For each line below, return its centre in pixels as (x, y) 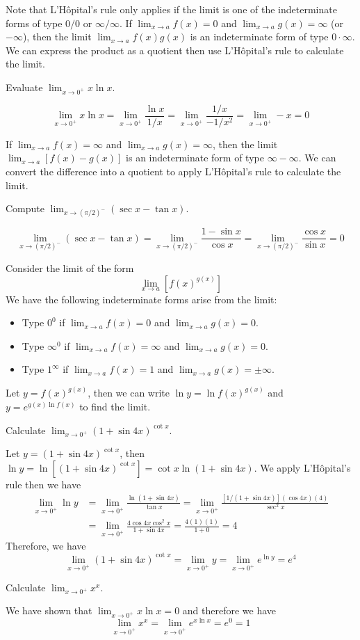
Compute (25, 208)
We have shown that (49, 610)
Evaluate (24, 87)
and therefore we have (229, 610)
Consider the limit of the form (70, 268)
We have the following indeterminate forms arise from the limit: (141, 299)
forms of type (34, 23)
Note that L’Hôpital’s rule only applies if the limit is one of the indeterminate (171, 9)
